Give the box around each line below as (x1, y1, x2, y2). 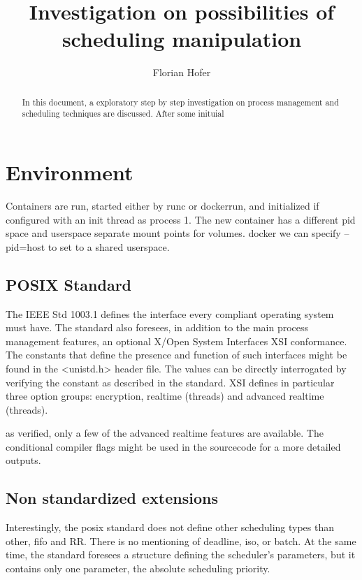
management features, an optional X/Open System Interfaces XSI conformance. (6, 333, 347, 348)
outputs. (6, 453, 41, 467)
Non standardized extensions (6, 487, 218, 509)
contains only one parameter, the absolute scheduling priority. (6, 561, 270, 576)
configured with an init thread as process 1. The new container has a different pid (6, 212, 356, 226)
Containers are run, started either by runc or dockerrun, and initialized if (6, 198, 319, 212)
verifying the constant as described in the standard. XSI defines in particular (6, 375, 335, 389)
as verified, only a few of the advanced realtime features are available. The (6, 426, 324, 440)
